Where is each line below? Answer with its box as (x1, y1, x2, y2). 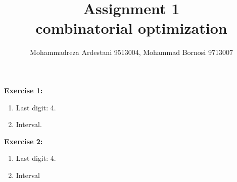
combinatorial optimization (35, 18, 227, 38)
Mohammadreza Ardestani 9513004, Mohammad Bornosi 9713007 (30, 47, 233, 57)
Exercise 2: (4, 136, 43, 146)
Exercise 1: (4, 85, 43, 95)
